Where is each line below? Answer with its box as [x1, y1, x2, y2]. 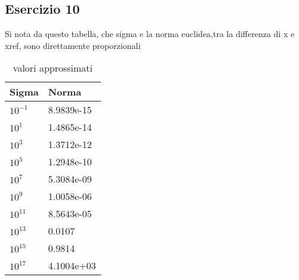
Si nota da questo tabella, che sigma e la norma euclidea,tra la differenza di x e [5, 27, 295, 40]
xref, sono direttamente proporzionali [5, 39, 141, 51]
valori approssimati [13, 61, 93, 75]
